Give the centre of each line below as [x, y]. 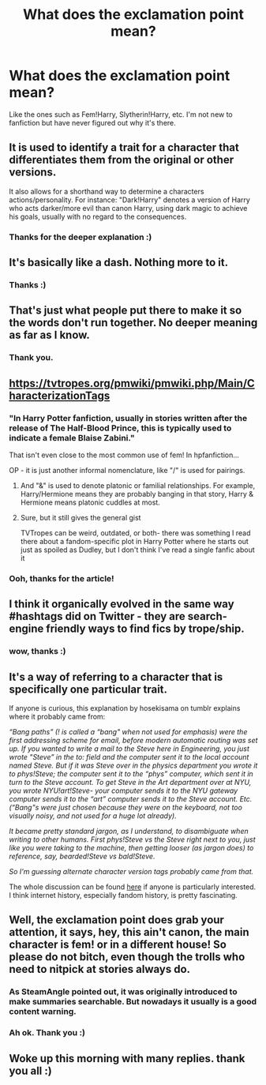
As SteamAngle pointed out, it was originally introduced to [123, 992]
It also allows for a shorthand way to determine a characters [107, 191]
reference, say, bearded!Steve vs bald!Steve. [82, 856]
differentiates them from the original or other [122, 160]
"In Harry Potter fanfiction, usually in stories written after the [128, 418]
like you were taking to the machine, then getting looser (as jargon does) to [131, 848]
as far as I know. [49, 335]
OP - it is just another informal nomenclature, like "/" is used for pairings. [127, 470]
